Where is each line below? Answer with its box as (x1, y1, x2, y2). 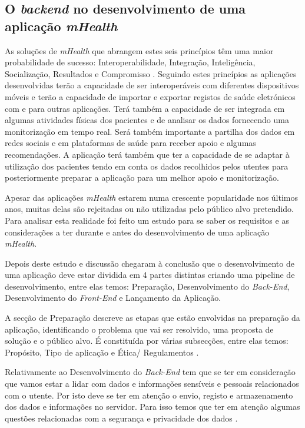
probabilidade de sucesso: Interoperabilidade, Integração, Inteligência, (5, 56, 256, 68)
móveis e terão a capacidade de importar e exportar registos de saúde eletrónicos (5, 90, 296, 102)
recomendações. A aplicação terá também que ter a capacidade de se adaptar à (5, 148, 290, 160)
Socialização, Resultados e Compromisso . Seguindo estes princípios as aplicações (5, 67, 297, 79)
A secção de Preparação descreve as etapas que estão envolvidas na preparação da (5, 311, 300, 324)
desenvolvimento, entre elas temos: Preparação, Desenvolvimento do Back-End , (5, 280, 290, 292)
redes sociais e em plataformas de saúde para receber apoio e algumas (5, 137, 256, 149)
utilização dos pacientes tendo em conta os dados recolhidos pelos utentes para (5, 160, 289, 172)
